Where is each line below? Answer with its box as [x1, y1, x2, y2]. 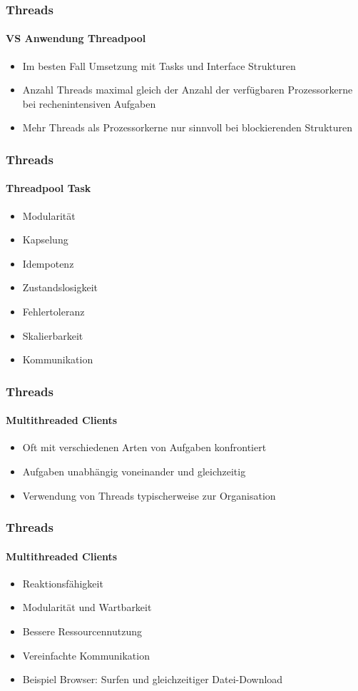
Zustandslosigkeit [22, 280, 98, 295]
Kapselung [22, 232, 68, 247]
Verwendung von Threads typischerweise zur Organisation [22, 488, 276, 503]
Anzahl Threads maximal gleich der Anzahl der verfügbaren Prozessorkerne [22, 82, 353, 97]
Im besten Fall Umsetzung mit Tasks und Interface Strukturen [22, 58, 296, 73]
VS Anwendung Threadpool [6, 31, 146, 46]
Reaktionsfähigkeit [22, 575, 103, 590]
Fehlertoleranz [22, 304, 85, 319]
